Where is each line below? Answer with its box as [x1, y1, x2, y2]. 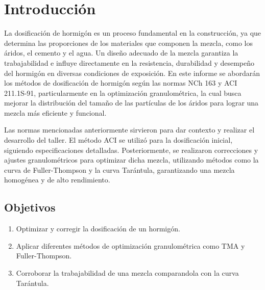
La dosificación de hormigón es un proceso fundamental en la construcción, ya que [4, 28, 261, 38]
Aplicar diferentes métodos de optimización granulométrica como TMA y [16, 240, 245, 251]
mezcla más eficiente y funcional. [4, 107, 107, 118]
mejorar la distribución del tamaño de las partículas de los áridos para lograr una [4, 97, 259, 108]
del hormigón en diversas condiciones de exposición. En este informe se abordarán [4, 67, 260, 78]
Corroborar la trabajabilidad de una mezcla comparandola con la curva [16, 268, 239, 278]
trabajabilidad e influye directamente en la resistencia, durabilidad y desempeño [4, 57, 255, 68]
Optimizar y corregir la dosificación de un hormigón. [16, 223, 180, 234]
